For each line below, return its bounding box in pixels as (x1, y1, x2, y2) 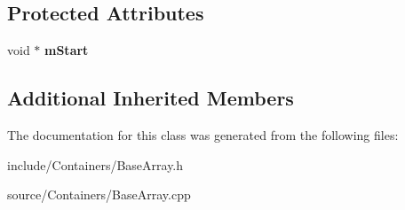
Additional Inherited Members (7, 84, 294, 112)
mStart (44, 41, 89, 59)
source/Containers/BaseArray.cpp (7, 185, 191, 204)
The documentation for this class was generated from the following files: (7, 126, 399, 144)
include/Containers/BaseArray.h (7, 155, 184, 174)
